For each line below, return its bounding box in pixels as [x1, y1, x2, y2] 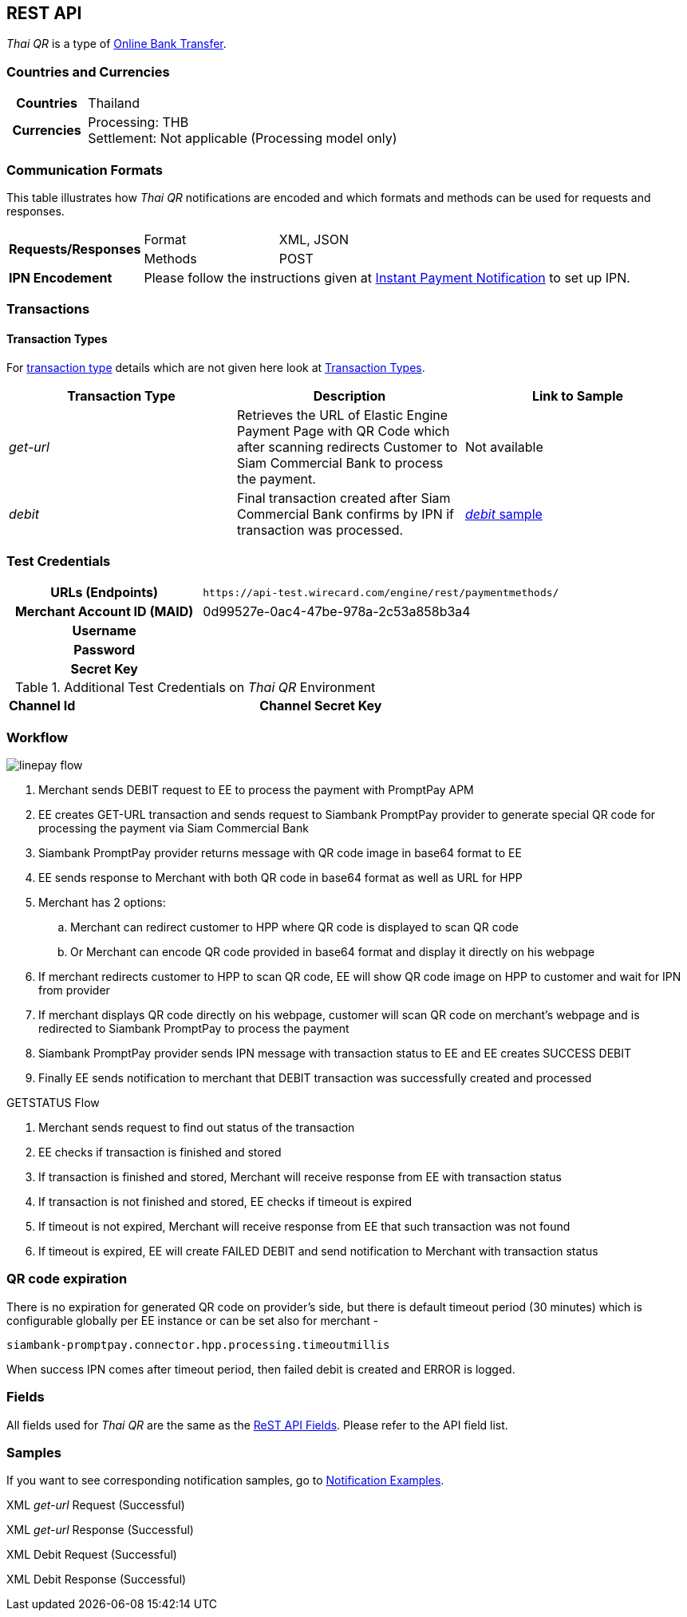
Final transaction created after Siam [236, 489, 451, 506]
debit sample [464, 505, 543, 522]
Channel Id [9, 698, 76, 714]
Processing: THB [88, 114, 189, 131]
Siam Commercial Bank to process [236, 454, 444, 471]
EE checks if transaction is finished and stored [38, 1145, 282, 1160]
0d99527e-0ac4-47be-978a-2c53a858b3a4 [203, 603, 471, 620]
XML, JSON [278, 231, 349, 247]
